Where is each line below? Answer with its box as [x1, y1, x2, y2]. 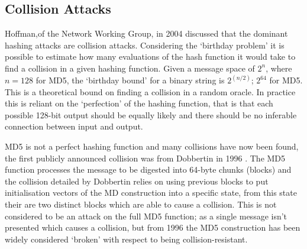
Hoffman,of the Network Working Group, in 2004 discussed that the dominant [5, 27, 288, 40]
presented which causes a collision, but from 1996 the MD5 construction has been [5, 221, 300, 234]
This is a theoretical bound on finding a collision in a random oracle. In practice [5, 85, 296, 98]
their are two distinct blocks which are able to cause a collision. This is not [5, 198, 277, 210]
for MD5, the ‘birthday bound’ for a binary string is [35, 74, 225, 86]
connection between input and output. [5, 120, 143, 132]
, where [266, 62, 292, 74]
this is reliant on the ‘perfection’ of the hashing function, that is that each [5, 97, 273, 109]
